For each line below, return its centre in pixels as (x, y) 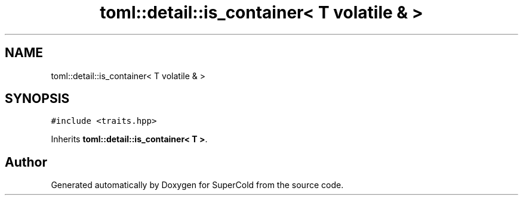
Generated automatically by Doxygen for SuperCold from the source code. (197, 185)
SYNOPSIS (37, 99)
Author (26, 162)
